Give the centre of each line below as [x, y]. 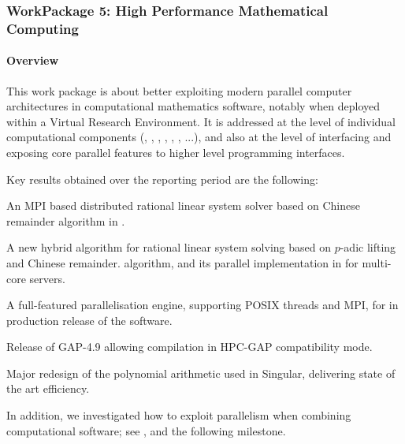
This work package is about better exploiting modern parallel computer [179, 90]
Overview [33, 60]
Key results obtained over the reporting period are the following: [162, 179]
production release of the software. [89, 320]
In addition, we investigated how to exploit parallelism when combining [179, 415]
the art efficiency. [48, 388]
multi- [377, 262]
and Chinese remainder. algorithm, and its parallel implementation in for [182, 262]
